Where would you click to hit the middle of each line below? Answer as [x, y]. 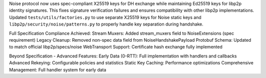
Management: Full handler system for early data [58, 70]
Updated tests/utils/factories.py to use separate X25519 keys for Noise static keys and [105, 17]
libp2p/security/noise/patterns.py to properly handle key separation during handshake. [106, 24]
